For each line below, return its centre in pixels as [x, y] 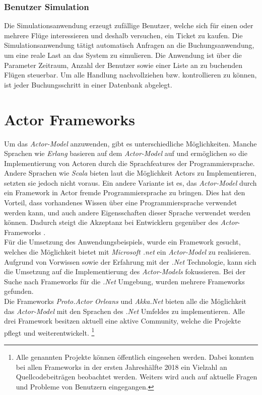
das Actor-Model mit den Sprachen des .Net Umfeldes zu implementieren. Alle [124, 311]
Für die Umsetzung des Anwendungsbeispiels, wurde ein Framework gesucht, [122, 242]
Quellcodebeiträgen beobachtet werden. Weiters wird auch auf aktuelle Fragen [137, 377]
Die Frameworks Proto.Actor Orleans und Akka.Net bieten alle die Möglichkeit [125, 301]
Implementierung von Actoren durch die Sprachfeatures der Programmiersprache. [129, 163]
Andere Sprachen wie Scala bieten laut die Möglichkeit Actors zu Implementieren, [130, 173]
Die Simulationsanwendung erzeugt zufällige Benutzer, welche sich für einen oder [129, 25]
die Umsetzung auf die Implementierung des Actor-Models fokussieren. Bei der [125, 271]
